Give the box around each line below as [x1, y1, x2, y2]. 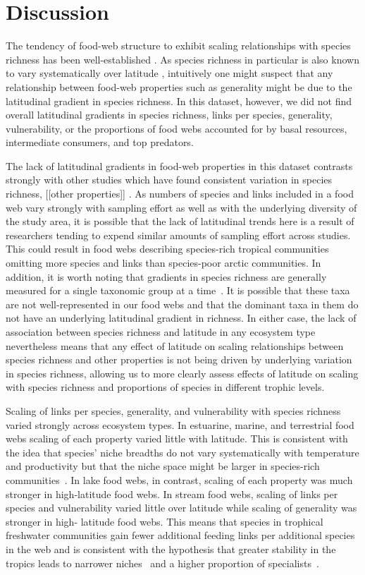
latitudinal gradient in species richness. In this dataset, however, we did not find [6, 93, 352, 108]
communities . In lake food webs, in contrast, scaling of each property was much [6, 472, 353, 487]
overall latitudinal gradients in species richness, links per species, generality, [6, 107, 333, 122]
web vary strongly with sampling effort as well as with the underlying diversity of [6, 200, 357, 214]
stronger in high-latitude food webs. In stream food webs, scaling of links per [6, 486, 338, 501]
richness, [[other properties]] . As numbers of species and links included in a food [6, 186, 354, 201]
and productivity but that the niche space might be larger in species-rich [6, 459, 320, 473]
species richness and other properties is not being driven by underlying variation [6, 352, 352, 367]
